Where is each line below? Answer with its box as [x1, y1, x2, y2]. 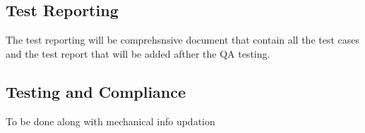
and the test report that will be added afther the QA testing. [6, 46, 270, 61]
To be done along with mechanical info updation [6, 113, 215, 128]
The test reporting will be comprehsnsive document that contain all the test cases [6, 32, 360, 47]
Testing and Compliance [6, 80, 186, 102]
